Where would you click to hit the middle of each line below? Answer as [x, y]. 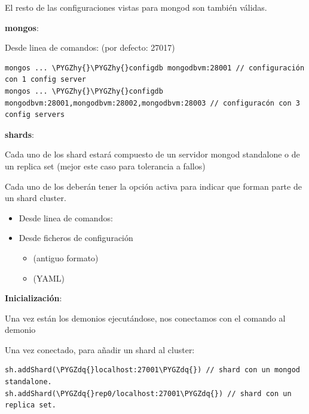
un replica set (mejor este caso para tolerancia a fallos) [105, 166]
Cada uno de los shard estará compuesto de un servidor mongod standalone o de [152, 154]
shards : [19, 134]
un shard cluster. [36, 198]
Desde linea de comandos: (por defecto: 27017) [90, 47]
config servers [35, 115]
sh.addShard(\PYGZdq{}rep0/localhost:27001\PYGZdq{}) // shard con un [148, 393]
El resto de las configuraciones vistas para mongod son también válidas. [136, 7]
